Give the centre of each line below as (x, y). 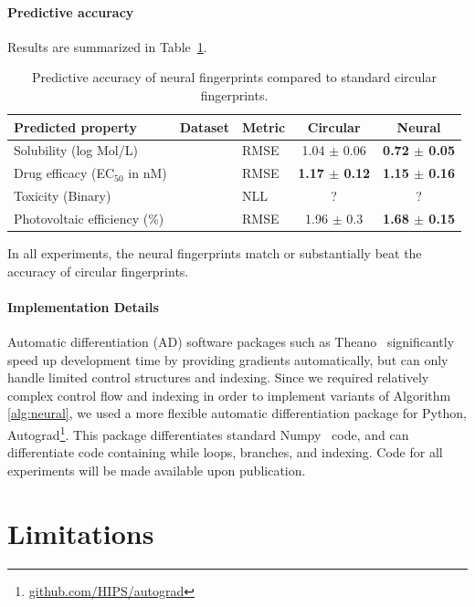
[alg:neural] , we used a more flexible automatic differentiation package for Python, (237, 413)
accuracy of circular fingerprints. (98, 271)
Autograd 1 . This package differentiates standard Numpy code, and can (208, 433)
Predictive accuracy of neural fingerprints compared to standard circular (234, 77)
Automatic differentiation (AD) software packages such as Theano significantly (231, 342)
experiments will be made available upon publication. (157, 470)
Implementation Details (83, 306)
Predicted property (75, 126)
